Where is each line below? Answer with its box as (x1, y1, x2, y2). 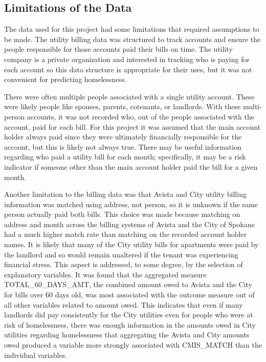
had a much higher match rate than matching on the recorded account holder (4, 229, 247, 239)
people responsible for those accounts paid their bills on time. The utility (4, 44, 233, 54)
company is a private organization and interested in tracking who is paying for (4, 53, 250, 64)
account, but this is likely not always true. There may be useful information (4, 141, 241, 152)
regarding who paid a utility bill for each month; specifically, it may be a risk (4, 151, 246, 162)
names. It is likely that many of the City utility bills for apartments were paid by (4, 239, 259, 250)
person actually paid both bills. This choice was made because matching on (4, 209, 240, 219)
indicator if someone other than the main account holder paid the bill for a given (4, 161, 258, 172)
